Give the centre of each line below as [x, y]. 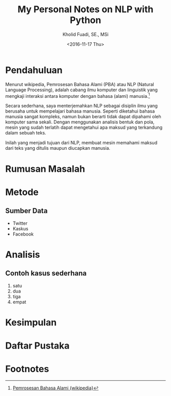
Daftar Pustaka [37, 346]
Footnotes [27, 369]
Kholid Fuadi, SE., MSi [85, 34]
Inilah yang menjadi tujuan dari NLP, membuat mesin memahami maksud [81, 143]
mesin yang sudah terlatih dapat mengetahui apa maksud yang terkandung [84, 127]
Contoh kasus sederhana [46, 273]
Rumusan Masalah [45, 169]
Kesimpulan [31, 322]
